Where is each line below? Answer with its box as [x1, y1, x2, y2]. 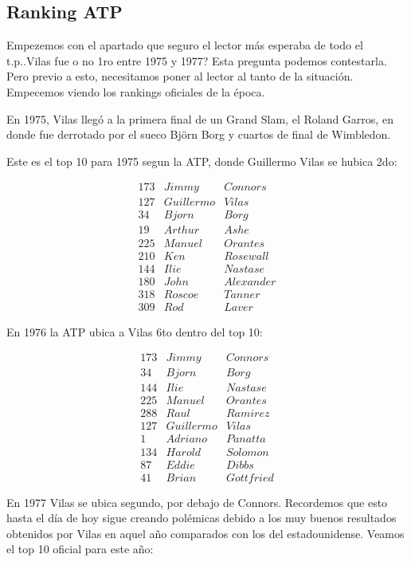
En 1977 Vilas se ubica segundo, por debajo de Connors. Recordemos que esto [6, 493, 388, 510]
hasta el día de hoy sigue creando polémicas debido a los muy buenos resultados [6, 509, 397, 526]
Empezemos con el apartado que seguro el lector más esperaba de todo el [6, 37, 363, 53]
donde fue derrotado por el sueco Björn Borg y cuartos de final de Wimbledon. [6, 126, 391, 143]
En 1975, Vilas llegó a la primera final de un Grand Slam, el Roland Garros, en [6, 110, 393, 127]
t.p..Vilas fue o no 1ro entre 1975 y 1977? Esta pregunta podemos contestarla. [6, 52, 387, 69]
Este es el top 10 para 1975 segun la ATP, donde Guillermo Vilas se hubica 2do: [6, 152, 397, 169]
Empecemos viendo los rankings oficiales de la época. [6, 83, 265, 100]
